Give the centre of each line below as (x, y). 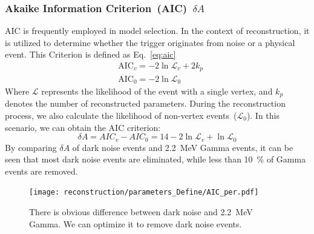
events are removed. (41, 171)
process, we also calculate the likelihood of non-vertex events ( (121, 115)
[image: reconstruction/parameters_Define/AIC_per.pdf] (144, 192)
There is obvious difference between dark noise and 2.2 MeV (141, 212)
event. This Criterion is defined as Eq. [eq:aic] (90, 54)
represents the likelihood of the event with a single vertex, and (157, 91)
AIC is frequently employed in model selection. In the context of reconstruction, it (157, 31)
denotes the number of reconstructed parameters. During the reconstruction (145, 103)
